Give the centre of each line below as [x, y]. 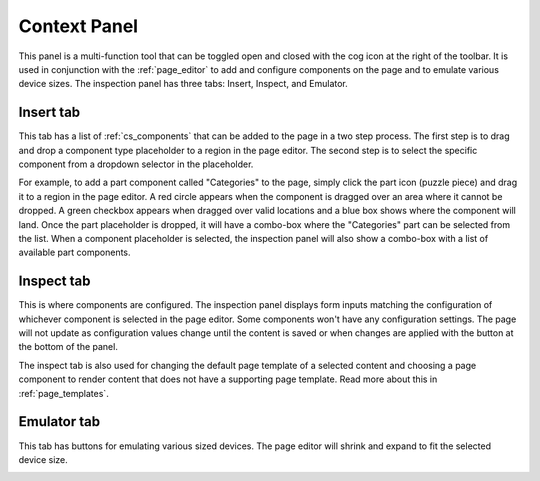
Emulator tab [59, 421]
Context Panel [78, 26]
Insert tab [49, 112]
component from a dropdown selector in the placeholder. [136, 164]
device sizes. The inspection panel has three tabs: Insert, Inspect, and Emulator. [183, 84]
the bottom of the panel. [68, 347]
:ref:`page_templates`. [63, 393]
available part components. [74, 252]
